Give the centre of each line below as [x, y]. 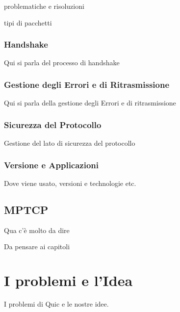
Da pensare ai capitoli [37, 247]
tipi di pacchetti [28, 22]
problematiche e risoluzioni [44, 6]
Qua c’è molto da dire [37, 230]
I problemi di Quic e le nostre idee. [56, 303]
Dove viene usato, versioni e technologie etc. [70, 183]
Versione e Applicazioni [51, 165]
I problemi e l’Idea [68, 280]
